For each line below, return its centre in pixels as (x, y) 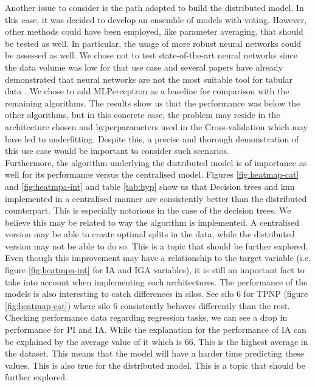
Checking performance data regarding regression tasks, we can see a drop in (146, 317)
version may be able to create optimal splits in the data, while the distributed (150, 234)
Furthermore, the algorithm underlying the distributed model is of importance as (156, 162)
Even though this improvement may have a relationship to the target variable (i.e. (158, 258)
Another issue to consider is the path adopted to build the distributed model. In (154, 7)
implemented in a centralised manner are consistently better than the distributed (156, 198)
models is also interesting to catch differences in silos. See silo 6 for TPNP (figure (157, 294)
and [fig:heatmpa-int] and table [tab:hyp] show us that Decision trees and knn (150, 186)
